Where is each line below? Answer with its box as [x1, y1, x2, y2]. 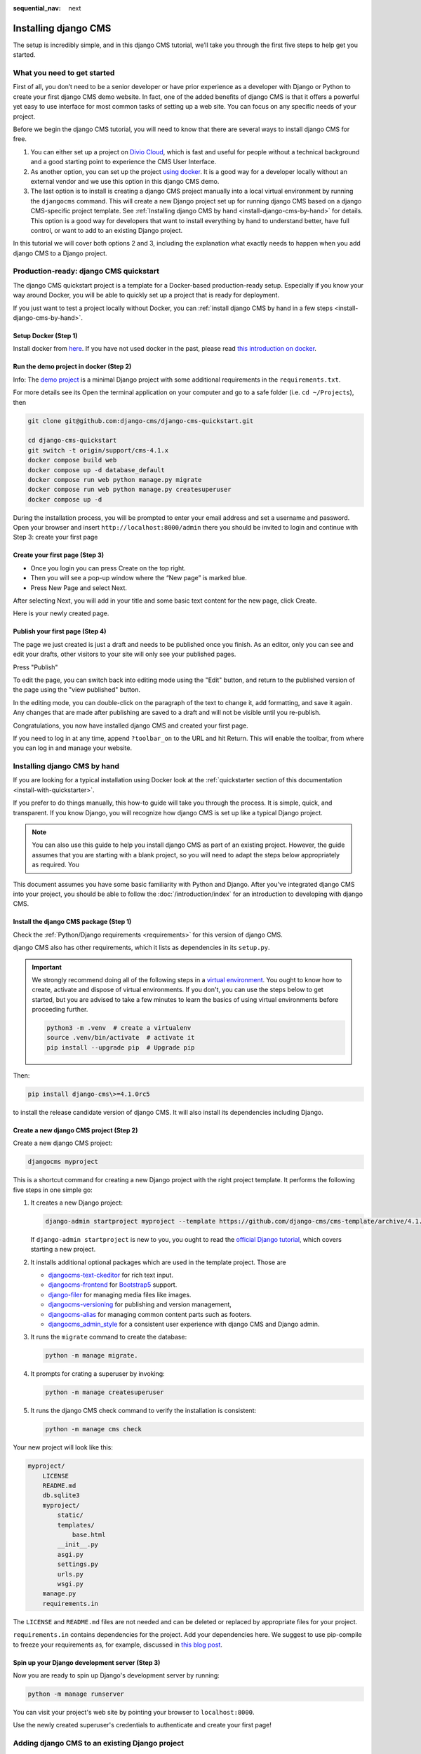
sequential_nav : [13, 4, 61, 12]
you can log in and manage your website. [13, 744, 133, 752]
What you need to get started [13, 68, 115, 78]
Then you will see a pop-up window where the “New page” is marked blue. [30, 574, 247, 582]
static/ [57, 1511, 84, 1519]
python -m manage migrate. [45, 1351, 138, 1360]
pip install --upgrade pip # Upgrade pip [46, 1043, 195, 1052]
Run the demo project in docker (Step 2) [13, 362, 132, 371]
